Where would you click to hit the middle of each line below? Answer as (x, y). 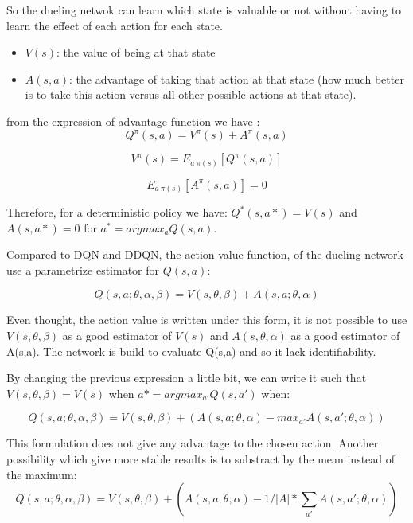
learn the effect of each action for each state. (115, 25)
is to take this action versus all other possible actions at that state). (191, 94)
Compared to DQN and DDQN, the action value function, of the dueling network (205, 254)
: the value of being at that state (136, 52)
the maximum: (42, 474)
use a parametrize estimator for (83, 269)
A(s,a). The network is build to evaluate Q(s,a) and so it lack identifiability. (191, 351)
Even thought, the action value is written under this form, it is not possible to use (207, 320)
